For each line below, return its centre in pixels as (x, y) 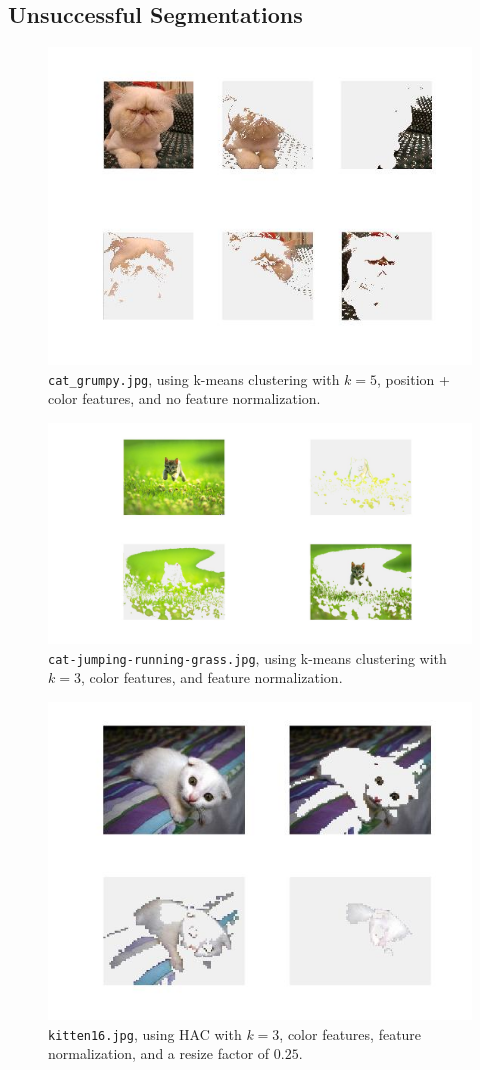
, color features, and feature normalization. (211, 677)
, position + (413, 378)
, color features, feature (350, 1033)
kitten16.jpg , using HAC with (145, 1033)
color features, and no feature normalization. (184, 398)
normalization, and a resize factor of (159, 1053)
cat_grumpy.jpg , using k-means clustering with (194, 378)
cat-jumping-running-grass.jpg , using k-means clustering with (247, 657)
